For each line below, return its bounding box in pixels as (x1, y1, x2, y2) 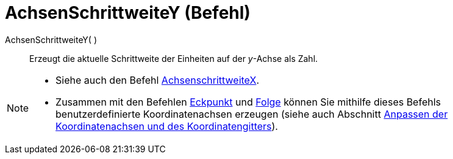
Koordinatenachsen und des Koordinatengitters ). (55, 120, 278, 132)
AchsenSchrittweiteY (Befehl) (5, 2, 251, 23)
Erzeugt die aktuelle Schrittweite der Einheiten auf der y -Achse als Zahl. (29, 53, 318, 64)
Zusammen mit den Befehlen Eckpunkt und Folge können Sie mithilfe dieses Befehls (55, 95, 441, 108)
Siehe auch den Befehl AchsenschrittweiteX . (55, 73, 260, 86)
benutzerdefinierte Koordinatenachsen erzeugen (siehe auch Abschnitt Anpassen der (55, 107, 448, 120)
